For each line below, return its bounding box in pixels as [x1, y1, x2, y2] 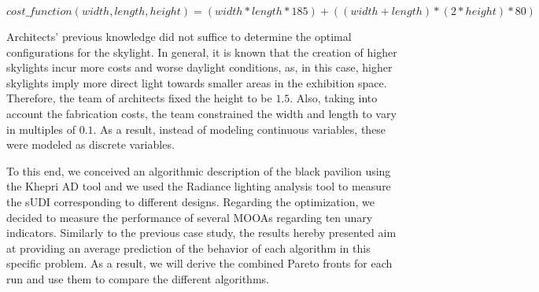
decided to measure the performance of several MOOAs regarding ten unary [6, 209, 373, 225]
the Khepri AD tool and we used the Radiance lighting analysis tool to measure [6, 178, 391, 194]
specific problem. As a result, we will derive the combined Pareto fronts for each [6, 255, 393, 272]
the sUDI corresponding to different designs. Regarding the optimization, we [6, 193, 375, 209]
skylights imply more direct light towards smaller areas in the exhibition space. [6, 74, 387, 91]
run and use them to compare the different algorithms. [6, 270, 269, 286]
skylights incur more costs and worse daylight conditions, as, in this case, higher [6, 59, 393, 76]
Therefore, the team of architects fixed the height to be [6, 90, 272, 106]
